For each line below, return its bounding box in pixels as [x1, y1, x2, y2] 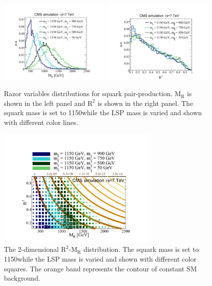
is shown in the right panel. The [97, 98, 193, 108]
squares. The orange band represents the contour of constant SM [4, 263, 197, 273]
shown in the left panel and [4, 98, 86, 108]
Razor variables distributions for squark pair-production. [4, 88, 173, 99]
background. [4, 273, 40, 283]
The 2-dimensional [4, 244, 59, 254]
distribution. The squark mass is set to [83, 244, 199, 254]
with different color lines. [4, 117, 78, 127]
